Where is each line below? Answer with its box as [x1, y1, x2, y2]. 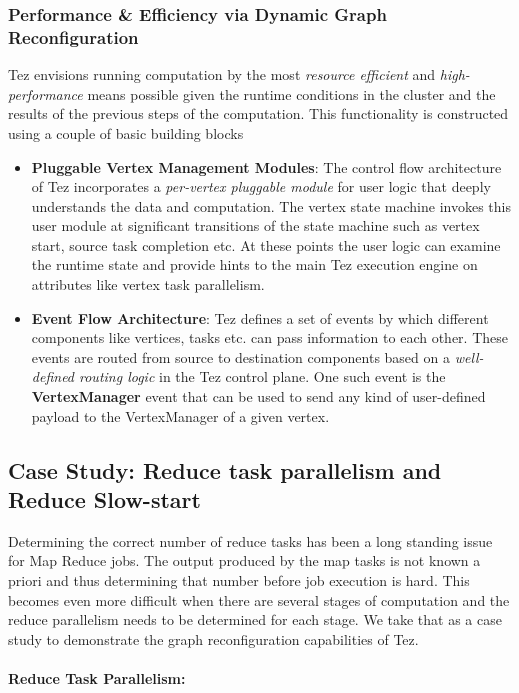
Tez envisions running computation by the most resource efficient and [8, 64, 436, 85]
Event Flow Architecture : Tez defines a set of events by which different [31, 307, 489, 328]
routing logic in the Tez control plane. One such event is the [79, 366, 446, 387]
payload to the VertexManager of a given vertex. [31, 405, 330, 426]
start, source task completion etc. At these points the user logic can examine [31, 234, 501, 255]
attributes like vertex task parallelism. [31, 274, 265, 295]
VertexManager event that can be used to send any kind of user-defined [31, 386, 486, 407]
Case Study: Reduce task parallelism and [8, 454, 442, 485]
